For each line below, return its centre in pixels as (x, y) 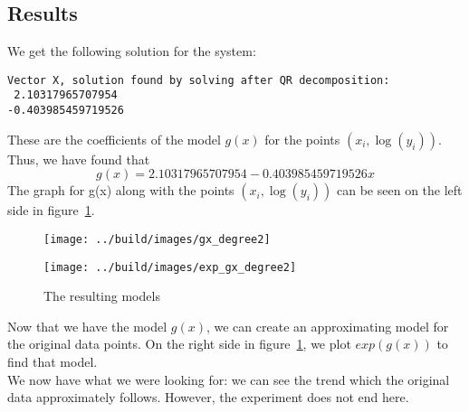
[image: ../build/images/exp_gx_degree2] (170, 267)
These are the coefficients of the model (114, 139)
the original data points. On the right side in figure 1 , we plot (179, 344)
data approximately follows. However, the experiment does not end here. (208, 397)
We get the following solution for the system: (132, 51)
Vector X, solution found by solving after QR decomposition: (199, 80)
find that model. (53, 362)
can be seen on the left (400, 190)
